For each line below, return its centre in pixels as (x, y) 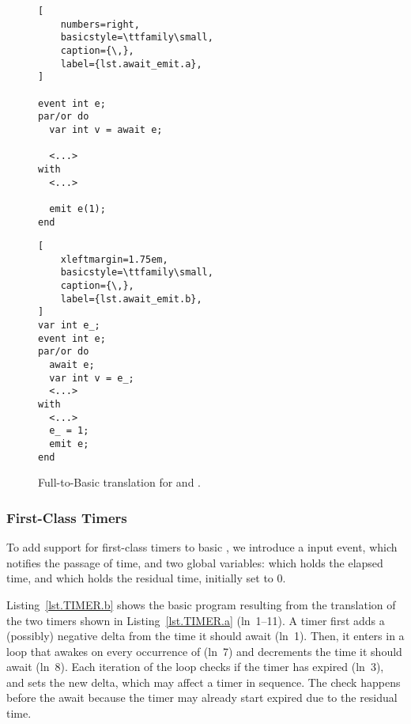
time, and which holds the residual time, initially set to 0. (146, 578)
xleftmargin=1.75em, (114, 259)
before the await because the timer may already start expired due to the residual (202, 697)
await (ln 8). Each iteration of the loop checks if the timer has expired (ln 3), (195, 667)
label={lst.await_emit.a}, (131, 64)
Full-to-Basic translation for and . (119, 482)
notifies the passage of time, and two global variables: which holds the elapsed (195, 562)
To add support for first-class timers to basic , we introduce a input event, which (202, 547)
